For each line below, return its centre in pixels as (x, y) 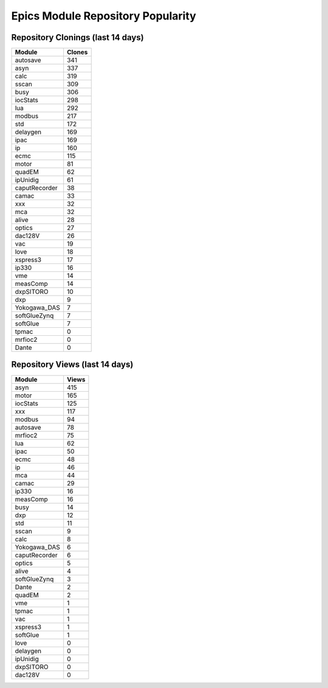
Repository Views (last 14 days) (72, 365)
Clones (77, 52)
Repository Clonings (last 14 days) (77, 37)
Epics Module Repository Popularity (104, 16)
